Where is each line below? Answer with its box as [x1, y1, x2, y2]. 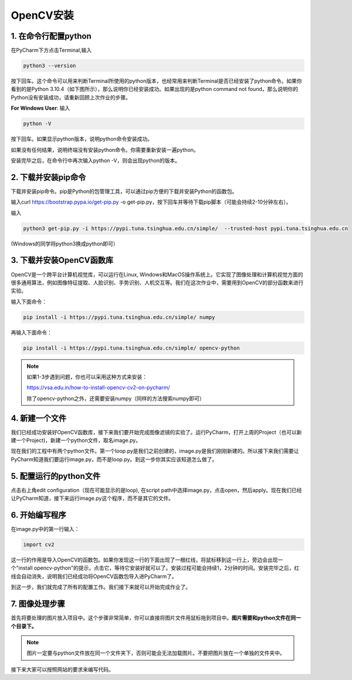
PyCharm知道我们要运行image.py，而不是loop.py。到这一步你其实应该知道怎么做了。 [11, 455, 218, 463]
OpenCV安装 [11, 9, 74, 22]
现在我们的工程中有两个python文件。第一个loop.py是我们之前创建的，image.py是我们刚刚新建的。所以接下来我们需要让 [11, 448, 299, 455]
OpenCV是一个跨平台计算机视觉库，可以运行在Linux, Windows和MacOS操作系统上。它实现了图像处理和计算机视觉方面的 [11, 270, 303, 278]
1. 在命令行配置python [11, 31, 92, 41]
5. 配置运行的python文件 [11, 471, 101, 481]
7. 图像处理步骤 [11, 599, 65, 609]
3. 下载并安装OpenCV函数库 [11, 255, 114, 265]
